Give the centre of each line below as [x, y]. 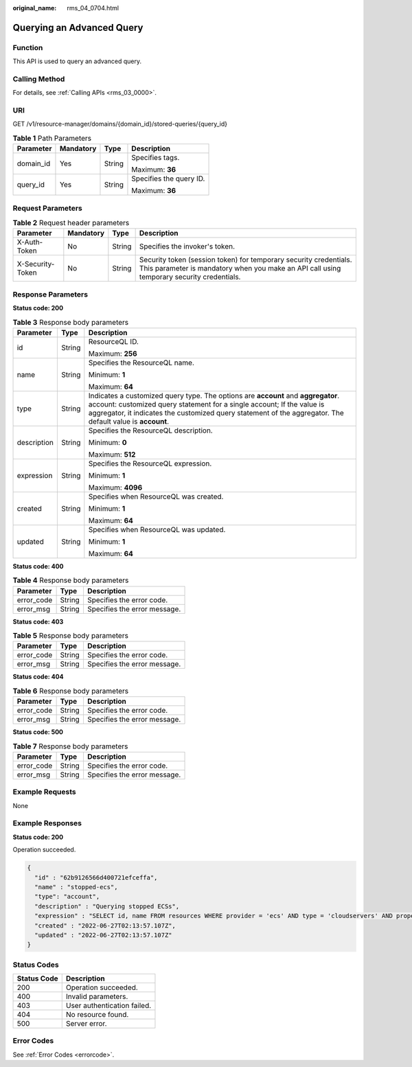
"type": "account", [67, 897]
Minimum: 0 [107, 442]
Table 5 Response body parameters [70, 636]
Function [28, 47]
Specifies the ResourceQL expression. [150, 463]
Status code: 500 [38, 732]
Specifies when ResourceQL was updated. [157, 529]
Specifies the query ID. [168, 179]
